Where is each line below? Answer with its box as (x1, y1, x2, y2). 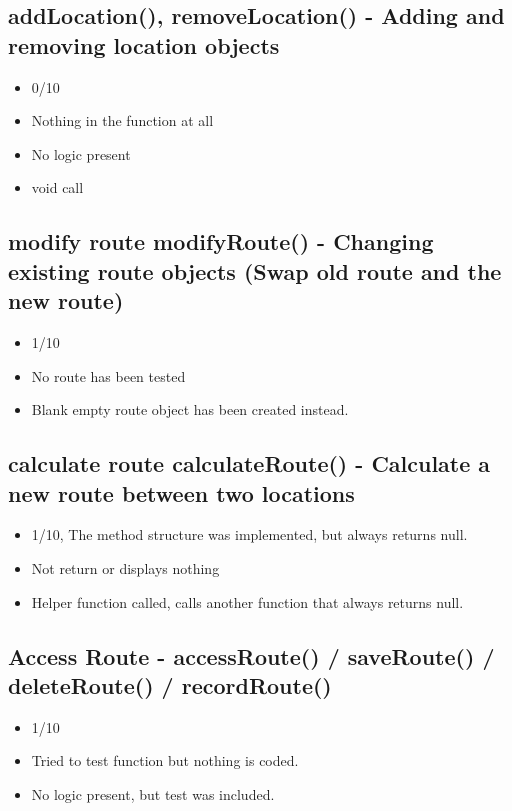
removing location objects (8, 29, 280, 60)
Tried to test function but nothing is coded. (31, 750, 299, 771)
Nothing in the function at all (31, 110, 214, 131)
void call (31, 177, 84, 198)
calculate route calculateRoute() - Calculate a (8, 448, 491, 479)
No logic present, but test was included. (31, 783, 275, 804)
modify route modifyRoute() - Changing (8, 226, 434, 257)
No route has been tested (31, 365, 186, 386)
